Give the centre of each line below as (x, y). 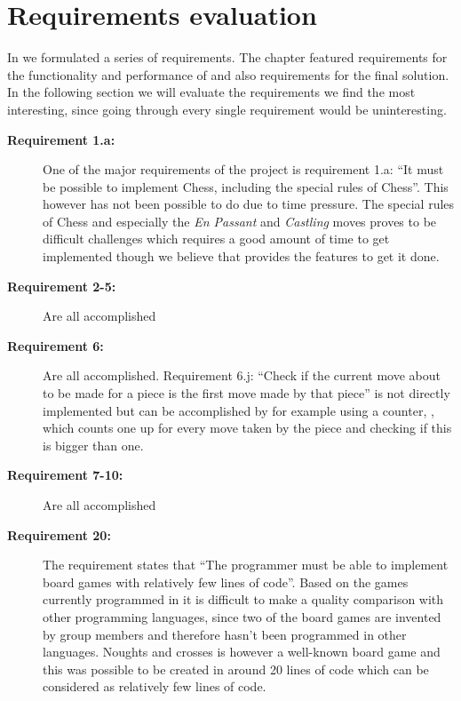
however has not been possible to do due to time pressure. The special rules (249, 204)
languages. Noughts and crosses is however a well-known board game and (242, 652)
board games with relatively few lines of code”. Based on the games (226, 582)
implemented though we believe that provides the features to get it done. (241, 256)
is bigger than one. (93, 445)
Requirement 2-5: (62, 286)
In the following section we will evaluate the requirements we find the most (211, 92)
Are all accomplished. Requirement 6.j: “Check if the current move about (242, 375)
